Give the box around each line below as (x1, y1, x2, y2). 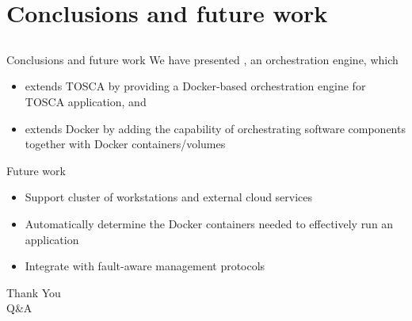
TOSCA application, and (25, 93, 147, 109)
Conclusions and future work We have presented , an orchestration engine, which (6, 51, 399, 67)
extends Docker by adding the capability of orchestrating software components (25, 120, 406, 136)
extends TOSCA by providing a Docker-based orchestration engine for (25, 78, 366, 94)
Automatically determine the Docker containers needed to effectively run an (25, 215, 394, 231)
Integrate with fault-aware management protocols (25, 258, 265, 274)
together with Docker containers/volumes (25, 136, 226, 152)
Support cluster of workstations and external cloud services (25, 189, 313, 205)
